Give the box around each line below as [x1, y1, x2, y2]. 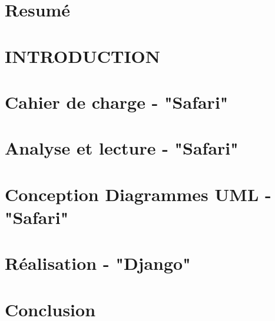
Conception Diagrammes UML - [5, 182, 271, 206]
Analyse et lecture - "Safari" [5, 136, 238, 160]
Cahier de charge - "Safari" [5, 89, 228, 113]
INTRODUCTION [5, 44, 161, 68]
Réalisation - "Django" [5, 251, 191, 275]
